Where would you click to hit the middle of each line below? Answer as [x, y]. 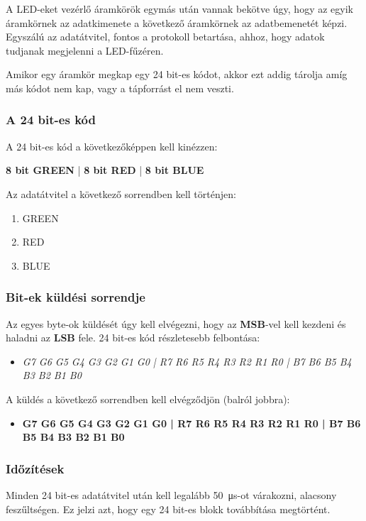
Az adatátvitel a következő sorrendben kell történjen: [121, 193]
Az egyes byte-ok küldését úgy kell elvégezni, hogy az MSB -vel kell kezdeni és [176, 323]
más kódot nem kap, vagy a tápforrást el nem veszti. [120, 88]
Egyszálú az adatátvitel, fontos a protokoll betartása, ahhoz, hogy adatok [165, 37]
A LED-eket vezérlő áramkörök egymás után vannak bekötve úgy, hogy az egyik [179, 9]
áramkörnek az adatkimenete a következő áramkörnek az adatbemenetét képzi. [177, 22]
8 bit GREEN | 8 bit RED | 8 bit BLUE [105, 170]
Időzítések [35, 468]
